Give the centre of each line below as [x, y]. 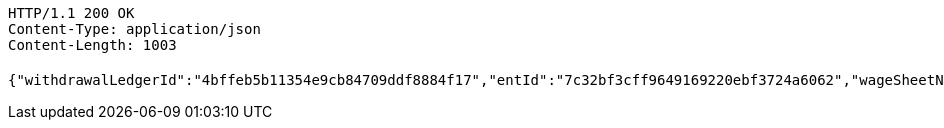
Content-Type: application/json [134, 29]
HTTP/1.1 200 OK [71, 13]
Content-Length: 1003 [92, 45]
